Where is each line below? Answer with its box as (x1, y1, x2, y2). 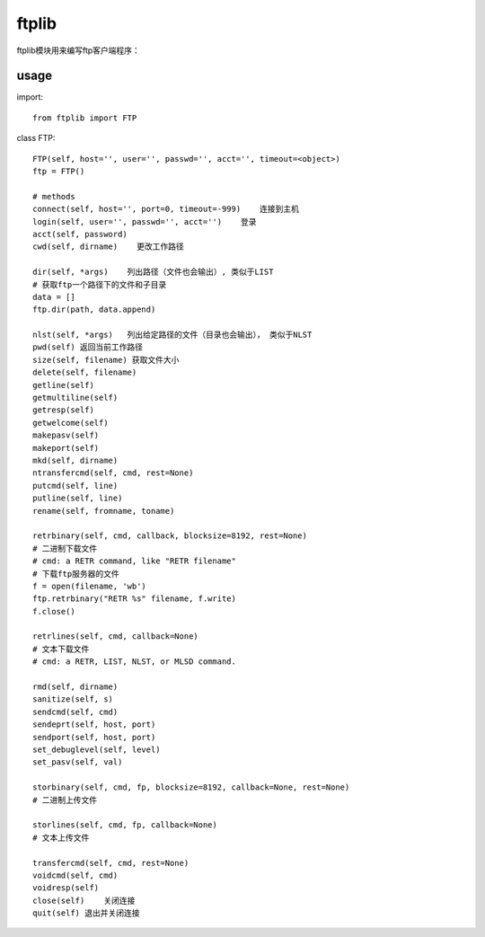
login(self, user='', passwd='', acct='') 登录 (32, 217, 257, 226)
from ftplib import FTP (32, 112, 137, 123)
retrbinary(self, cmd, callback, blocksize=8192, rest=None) (32, 531, 307, 541)
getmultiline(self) (32, 393, 119, 403)
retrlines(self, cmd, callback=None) (32, 632, 199, 641)
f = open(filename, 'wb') (32, 580, 147, 591)
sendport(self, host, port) (32, 732, 156, 742)
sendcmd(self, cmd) (32, 706, 119, 717)
